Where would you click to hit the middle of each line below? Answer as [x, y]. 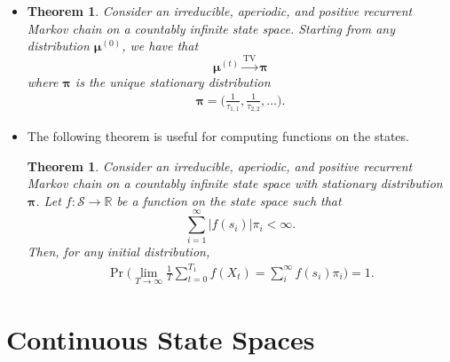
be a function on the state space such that [229, 200]
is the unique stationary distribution [173, 81]
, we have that [160, 46]
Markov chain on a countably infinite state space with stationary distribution [235, 183]
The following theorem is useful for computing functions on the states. [218, 135]
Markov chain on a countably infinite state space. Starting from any [211, 28]
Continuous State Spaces [161, 338]
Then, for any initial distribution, [118, 252]
